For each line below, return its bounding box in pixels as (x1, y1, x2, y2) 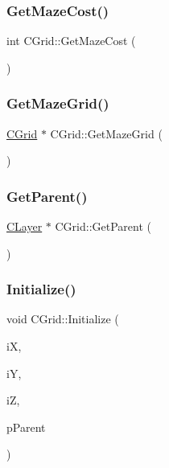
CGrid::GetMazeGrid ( (50, 125, 163, 142)
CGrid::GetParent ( (55, 218, 151, 235)
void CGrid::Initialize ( (6, 310, 119, 327)
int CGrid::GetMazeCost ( (6, 32, 136, 49)
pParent (6, 418, 46, 435)
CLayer (6, 218, 43, 235)
